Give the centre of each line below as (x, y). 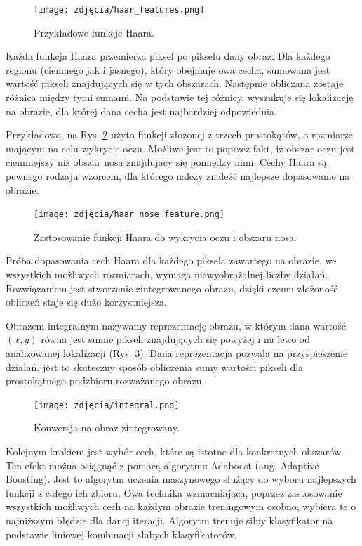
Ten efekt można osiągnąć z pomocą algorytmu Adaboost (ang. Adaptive (162, 465)
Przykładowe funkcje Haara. (94, 32)
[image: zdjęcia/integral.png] (107, 405)
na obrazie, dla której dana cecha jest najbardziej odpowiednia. (141, 111)
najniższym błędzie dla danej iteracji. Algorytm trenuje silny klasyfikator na (169, 520)
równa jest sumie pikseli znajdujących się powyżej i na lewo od (176, 339)
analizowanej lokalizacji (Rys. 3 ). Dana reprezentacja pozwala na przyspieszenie (177, 353)
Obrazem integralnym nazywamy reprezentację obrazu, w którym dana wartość (176, 325)
